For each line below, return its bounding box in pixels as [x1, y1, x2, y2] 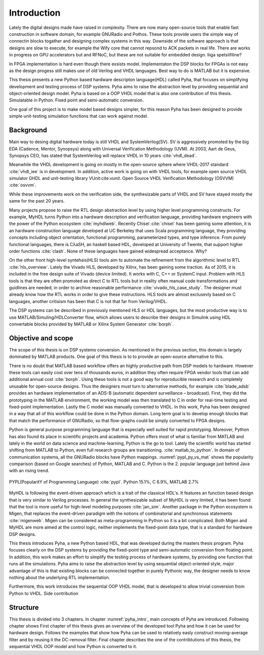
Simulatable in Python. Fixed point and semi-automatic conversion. [9, 97, 144, 103]
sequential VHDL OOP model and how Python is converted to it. [9, 644, 137, 650]
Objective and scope [9, 334, 73, 342]
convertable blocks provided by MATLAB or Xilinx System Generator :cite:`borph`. [9, 321, 174, 327]
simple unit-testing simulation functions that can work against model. [9, 113, 149, 119]
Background [9, 126, 47, 134]
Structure [9, 603, 39, 611]
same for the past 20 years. [9, 198, 65, 204]
